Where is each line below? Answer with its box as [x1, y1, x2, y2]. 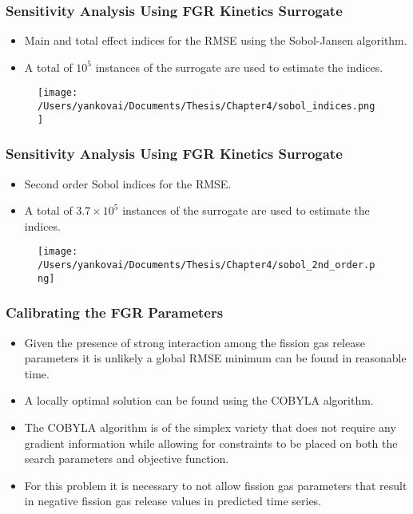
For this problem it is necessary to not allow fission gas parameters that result [24, 476, 407, 493]
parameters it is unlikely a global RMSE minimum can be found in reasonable [24, 350, 407, 366]
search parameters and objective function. [24, 450, 229, 467]
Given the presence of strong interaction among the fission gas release [24, 334, 365, 350]
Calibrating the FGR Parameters [6, 302, 224, 322]
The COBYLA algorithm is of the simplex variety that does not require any [24, 418, 396, 435]
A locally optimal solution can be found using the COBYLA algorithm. [24, 392, 374, 409]
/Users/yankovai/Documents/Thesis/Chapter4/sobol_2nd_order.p [38, 259, 375, 271]
